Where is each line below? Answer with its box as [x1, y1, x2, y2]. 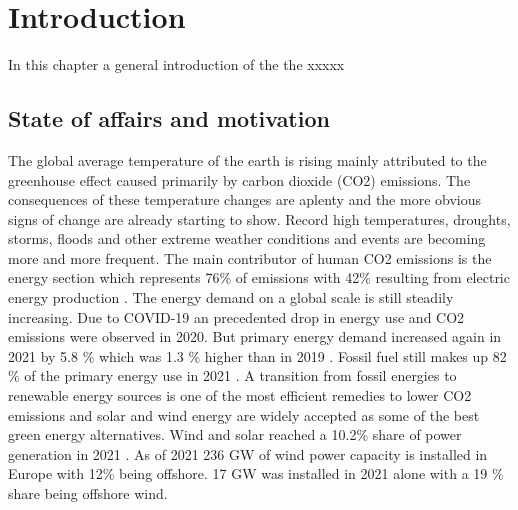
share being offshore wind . [8, 483, 168, 504]
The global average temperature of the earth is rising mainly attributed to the [8, 149, 487, 170]
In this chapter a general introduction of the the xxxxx [8, 54, 345, 75]
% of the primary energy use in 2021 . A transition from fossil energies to [8, 365, 457, 386]
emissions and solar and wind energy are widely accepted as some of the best [8, 404, 480, 425]
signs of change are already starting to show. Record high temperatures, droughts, [8, 208, 511, 229]
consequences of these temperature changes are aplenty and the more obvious [8, 189, 481, 210]
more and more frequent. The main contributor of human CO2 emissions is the [8, 247, 492, 268]
